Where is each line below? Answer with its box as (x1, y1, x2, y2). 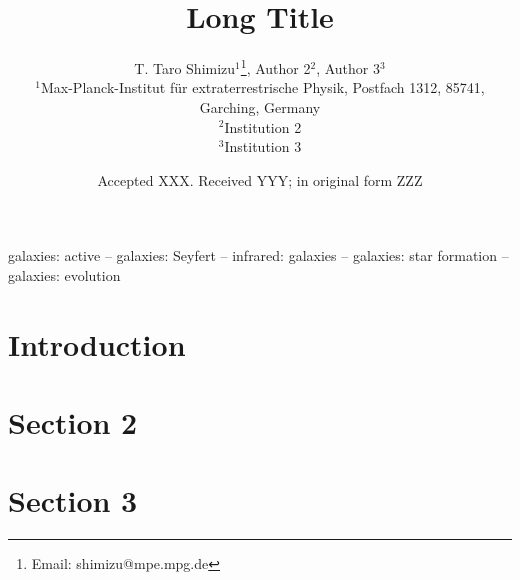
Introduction (8, 323, 186, 364)
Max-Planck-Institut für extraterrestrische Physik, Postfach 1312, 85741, (40, 77, 485, 98)
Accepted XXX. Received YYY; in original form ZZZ (97, 169, 423, 190)
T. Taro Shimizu (134, 57, 236, 78)
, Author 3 (316, 57, 380, 78)
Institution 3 (224, 136, 302, 157)
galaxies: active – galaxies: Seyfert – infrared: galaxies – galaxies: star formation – (8, 245, 509, 266)
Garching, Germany (199, 96, 321, 117)
